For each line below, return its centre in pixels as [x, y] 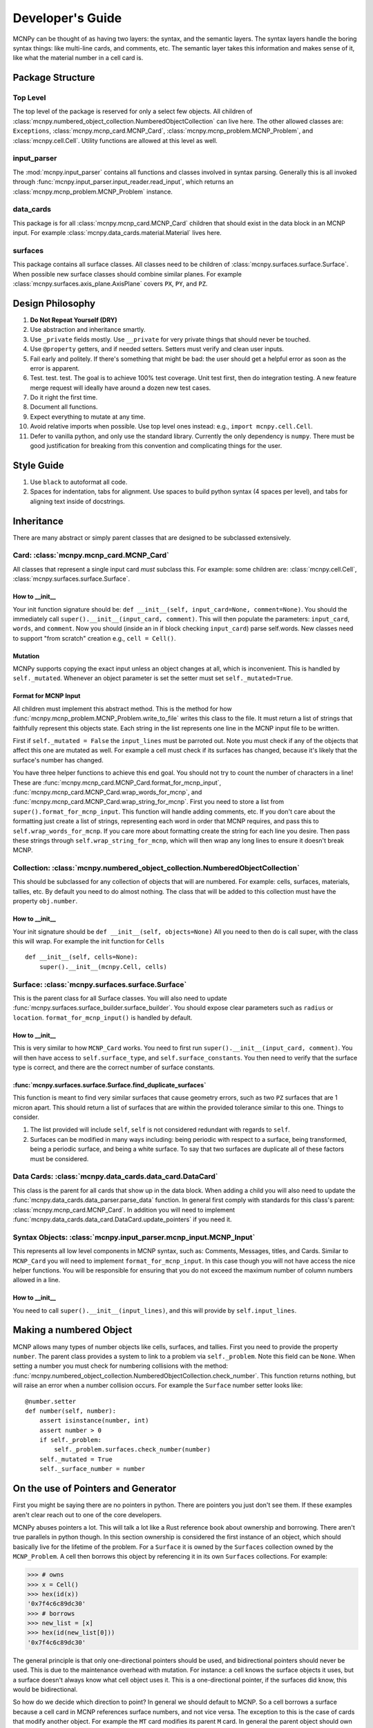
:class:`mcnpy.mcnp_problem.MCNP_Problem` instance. [93, 191]
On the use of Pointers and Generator [95, 1488]
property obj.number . [45, 901]
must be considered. [59, 1158]
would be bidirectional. [45, 1689]
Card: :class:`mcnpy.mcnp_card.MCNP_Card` [91, 555]
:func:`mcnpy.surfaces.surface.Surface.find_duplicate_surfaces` [109, 1084]
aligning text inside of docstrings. [78, 501]
